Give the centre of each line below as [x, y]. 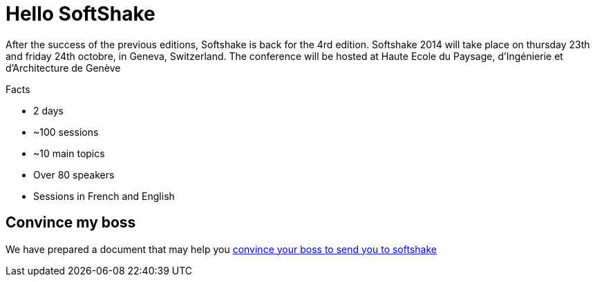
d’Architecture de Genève [63, 68]
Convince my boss [71, 223]
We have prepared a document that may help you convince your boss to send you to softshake [221, 249]
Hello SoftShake [81, 14]
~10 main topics [69, 153]
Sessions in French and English [104, 196]
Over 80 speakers [74, 174]
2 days [48, 110]
